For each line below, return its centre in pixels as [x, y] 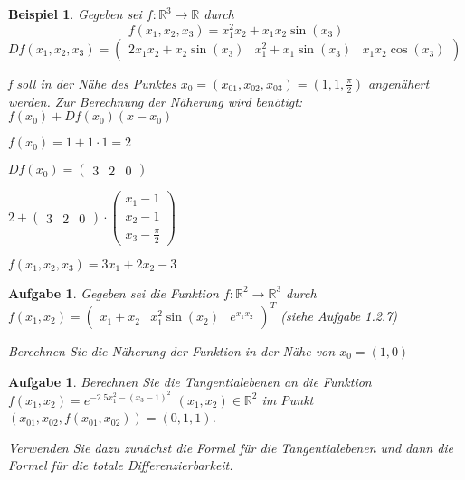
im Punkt [288, 399]
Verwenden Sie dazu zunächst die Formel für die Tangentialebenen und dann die [231, 447]
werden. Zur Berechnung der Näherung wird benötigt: [156, 101]
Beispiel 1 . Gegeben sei [75, 14]
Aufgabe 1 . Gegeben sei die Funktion [114, 292]
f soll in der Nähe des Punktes [92, 83]
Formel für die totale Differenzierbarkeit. [121, 465]
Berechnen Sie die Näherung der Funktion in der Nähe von [172, 350]
